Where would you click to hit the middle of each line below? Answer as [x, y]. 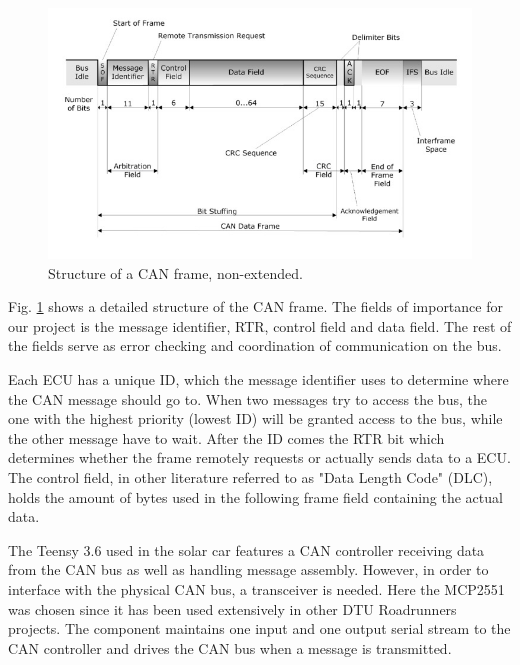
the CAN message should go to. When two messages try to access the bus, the [247, 398]
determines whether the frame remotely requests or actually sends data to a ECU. [259, 457]
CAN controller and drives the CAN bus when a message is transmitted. [230, 647]
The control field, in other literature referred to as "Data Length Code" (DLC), [250, 477]
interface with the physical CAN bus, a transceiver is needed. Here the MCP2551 [256, 588]
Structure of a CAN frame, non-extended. [175, 272]
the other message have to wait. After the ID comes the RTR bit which [226, 437]
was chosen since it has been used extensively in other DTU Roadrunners [232, 608]
